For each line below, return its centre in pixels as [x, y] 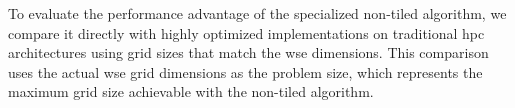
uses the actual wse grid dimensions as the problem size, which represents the [245, 71]
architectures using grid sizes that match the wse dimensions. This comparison [248, 52]
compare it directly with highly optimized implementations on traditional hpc [246, 32]
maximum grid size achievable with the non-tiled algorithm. [191, 91]
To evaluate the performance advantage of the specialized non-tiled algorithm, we [257, 13]
